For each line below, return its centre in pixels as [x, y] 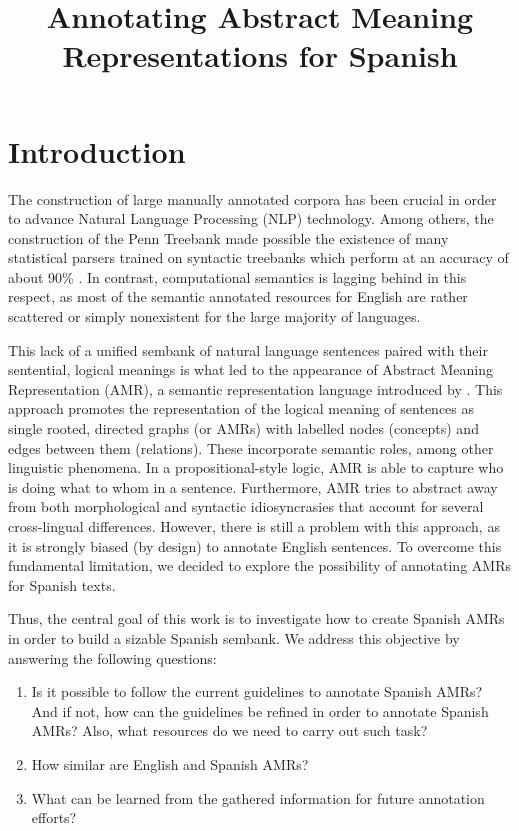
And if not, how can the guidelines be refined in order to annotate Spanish [260, 710]
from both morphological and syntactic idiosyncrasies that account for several [246, 506]
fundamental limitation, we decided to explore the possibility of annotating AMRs [259, 565]
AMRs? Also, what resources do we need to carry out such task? [229, 730]
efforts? [54, 817]
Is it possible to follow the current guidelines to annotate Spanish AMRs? [257, 691]
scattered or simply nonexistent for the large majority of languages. [214, 316]
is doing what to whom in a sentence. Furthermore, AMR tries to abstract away [253, 486]
